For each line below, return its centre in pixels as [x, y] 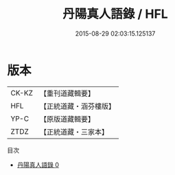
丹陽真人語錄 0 [38, 165]
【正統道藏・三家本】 [74, 132]
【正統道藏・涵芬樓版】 [77, 106]
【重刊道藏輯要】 [67, 93]
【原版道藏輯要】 [67, 119]
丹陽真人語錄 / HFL [115, 14]
